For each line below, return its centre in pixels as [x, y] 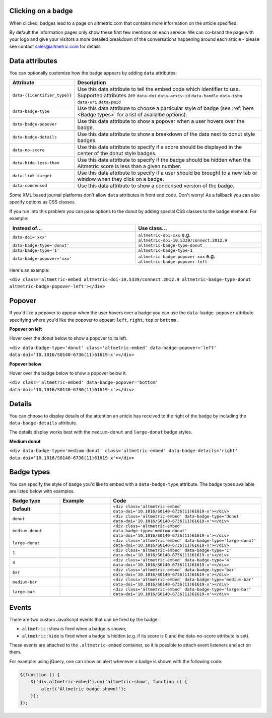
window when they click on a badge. [121, 179]
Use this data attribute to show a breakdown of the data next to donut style [166, 134]
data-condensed [30, 186]
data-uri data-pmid [99, 102]
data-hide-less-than [36, 163]
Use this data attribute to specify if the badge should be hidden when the [164, 160]
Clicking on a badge [41, 11]
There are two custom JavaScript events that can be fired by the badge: [84, 619]
